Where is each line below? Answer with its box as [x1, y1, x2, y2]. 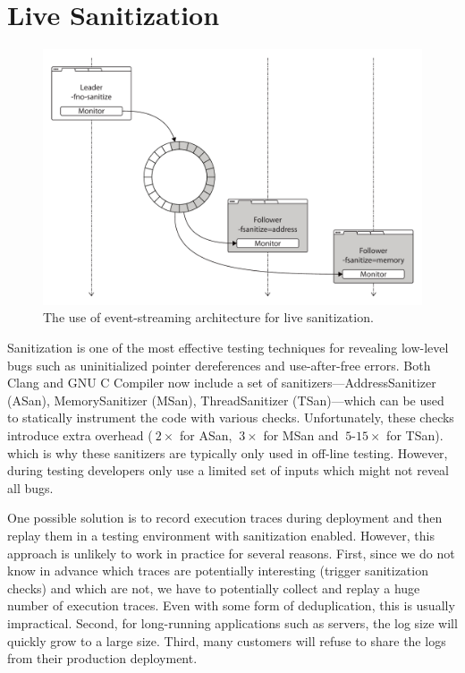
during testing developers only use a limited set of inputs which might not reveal [7, 461, 450, 480]
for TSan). [386, 425, 444, 444]
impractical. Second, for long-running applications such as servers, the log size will [7, 613, 458, 632]
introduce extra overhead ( [7, 425, 153, 444]
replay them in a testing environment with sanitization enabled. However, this [7, 525, 435, 544]
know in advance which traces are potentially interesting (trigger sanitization [7, 561, 428, 580]
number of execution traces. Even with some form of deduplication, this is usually [7, 596, 455, 615]
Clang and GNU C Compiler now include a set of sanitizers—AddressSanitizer [7, 373, 436, 392]
